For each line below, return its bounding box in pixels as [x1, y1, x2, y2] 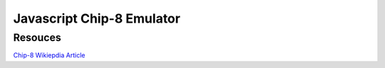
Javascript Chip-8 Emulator [13, 11, 181, 26]
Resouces [13, 31, 62, 44]
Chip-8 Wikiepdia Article [13, 51, 86, 59]
